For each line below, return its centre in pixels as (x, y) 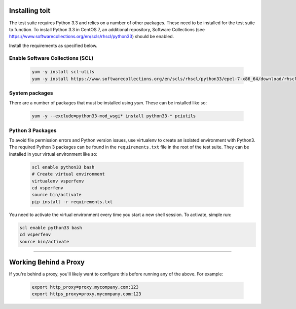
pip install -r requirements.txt (72, 202)
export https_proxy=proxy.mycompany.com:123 (87, 294)
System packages (31, 93)
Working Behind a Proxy (47, 262)
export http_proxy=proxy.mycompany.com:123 (85, 287)
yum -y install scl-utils (63, 72)
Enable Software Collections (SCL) (51, 58)
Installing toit (30, 11)
